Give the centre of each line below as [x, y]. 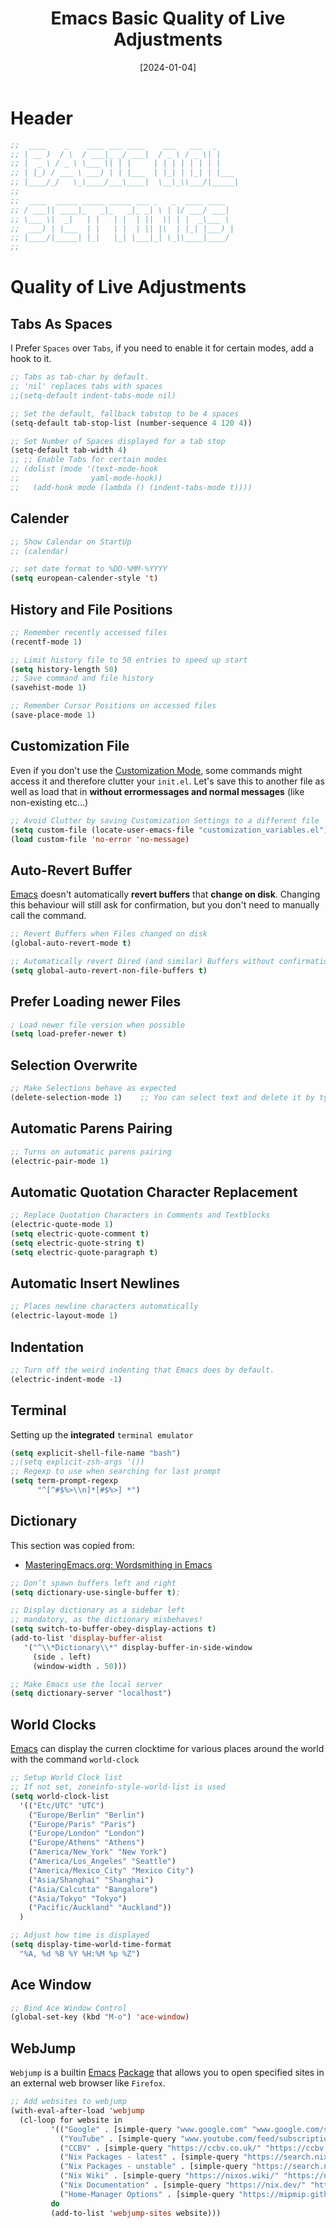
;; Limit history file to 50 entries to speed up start [129, 660]
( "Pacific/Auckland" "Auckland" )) [100, 1908]
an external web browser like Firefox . [88, 2083]
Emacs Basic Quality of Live [168, 18]
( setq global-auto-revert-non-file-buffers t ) [109, 970]
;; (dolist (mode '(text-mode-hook [84, 469]
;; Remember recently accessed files [89, 632]
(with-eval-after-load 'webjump [77, 2111]
